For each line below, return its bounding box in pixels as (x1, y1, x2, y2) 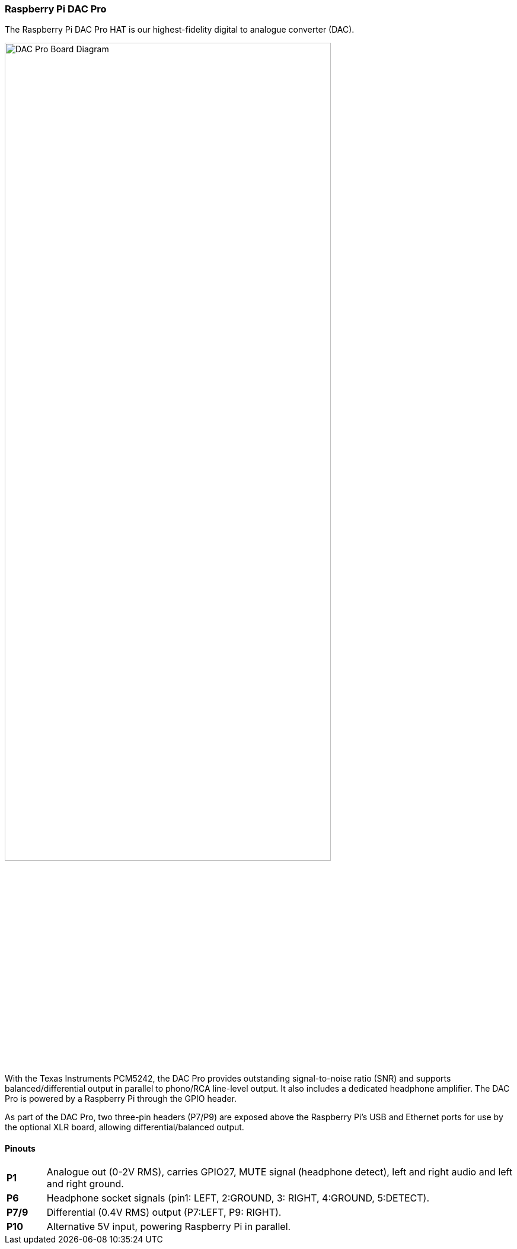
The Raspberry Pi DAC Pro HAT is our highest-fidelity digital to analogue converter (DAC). (5, 24, 355, 35)
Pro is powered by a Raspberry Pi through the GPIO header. (5, 1093, 237, 1104)
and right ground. (46, 1178, 124, 1190)
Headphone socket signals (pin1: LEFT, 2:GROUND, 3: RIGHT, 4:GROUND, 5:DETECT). (46, 1192, 430, 1204)
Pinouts (5, 1143, 36, 1153)
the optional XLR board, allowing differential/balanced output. (5, 1121, 244, 1132)
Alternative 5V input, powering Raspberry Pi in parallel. (46, 1221, 291, 1233)
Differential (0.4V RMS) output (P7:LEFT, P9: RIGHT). (46, 1206, 282, 1219)
